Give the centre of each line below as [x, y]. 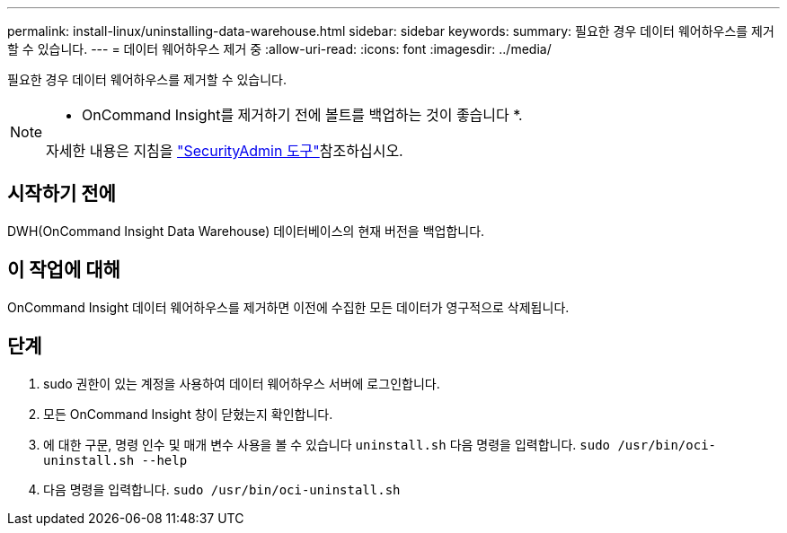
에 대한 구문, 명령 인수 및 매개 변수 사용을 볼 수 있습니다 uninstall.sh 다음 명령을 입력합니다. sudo [327, 444]
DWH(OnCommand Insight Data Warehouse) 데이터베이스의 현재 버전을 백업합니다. [246, 231]
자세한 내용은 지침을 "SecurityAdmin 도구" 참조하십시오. [225, 151]
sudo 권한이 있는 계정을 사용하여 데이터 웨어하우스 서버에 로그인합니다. [242, 383]
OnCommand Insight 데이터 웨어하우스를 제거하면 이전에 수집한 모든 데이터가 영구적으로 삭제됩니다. [288, 307]
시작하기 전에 [62, 194]
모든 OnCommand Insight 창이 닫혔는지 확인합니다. [188, 414]
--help [164, 460]
